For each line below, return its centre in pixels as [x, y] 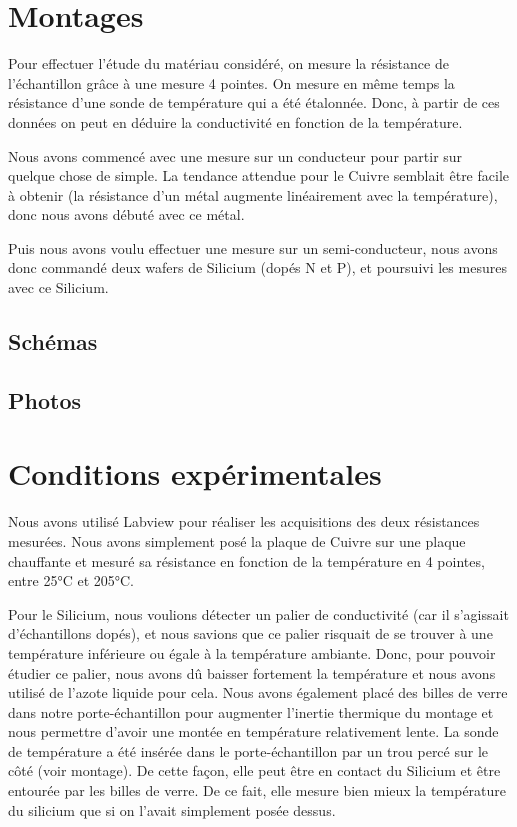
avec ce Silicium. [58, 287]
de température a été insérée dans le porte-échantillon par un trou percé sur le [248, 750]
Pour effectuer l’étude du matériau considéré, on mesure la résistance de [228, 63]
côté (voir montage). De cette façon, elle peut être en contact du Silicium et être [254, 770]
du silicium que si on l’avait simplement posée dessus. [172, 809]
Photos [44, 399]
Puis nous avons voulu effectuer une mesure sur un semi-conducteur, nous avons [253, 247]
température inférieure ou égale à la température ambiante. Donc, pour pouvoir [252, 652]
